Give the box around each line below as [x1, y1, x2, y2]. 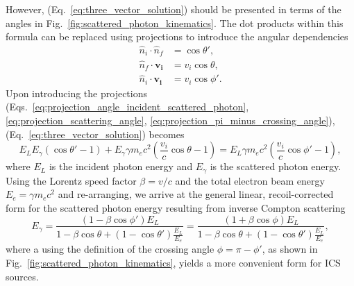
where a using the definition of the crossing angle [6, 242, 214, 256]
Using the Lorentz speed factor [6, 173, 137, 187]
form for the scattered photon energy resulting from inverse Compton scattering [6, 200, 346, 214]
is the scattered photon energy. [210, 159, 342, 174]
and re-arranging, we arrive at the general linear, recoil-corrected [58, 187, 334, 201]
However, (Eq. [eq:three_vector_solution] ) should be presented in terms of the [6, 2, 342, 16]
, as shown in [262, 242, 318, 256]
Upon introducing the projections [6, 85, 147, 100]
